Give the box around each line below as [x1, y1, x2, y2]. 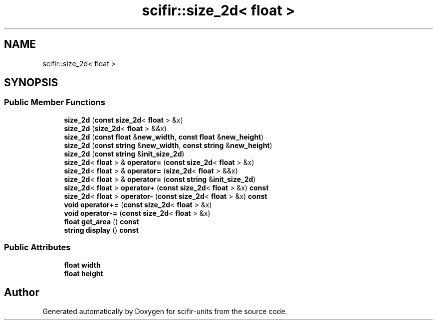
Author [4, 286, 39, 299]
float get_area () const [64, 217, 139, 226]
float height [64, 269, 103, 278]
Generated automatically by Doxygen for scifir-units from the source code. [42, 307, 287, 316]
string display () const [64, 225, 139, 234]
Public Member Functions [4, 97, 105, 108]
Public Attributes [4, 242, 71, 253]
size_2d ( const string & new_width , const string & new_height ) [64, 141, 272, 150]
